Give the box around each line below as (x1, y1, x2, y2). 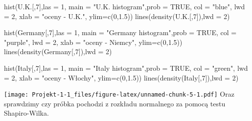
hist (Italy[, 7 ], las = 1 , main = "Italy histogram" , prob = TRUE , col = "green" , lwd (4, 62, 248, 73)
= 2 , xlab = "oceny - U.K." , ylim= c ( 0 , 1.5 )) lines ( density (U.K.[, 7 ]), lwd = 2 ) (4, 11, 230, 21)
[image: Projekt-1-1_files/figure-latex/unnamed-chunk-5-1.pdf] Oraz (4, 89, 234, 99)
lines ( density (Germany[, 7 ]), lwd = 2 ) (4, 46, 112, 57)
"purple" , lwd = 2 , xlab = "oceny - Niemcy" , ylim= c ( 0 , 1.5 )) (4, 37, 183, 47)
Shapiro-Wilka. (4, 108, 49, 118)
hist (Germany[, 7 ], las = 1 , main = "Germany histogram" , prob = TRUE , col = (4, 27, 237, 38)
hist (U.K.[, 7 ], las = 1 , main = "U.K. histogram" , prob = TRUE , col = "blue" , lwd (4, 1, 245, 11)
